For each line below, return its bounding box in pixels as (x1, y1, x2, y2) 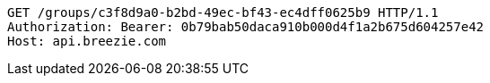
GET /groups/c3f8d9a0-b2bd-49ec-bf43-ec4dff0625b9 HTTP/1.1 (7, 5, 439, 20)
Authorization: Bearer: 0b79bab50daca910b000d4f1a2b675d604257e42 (7, 20, 485, 34)
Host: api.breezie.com (7, 34, 167, 48)
